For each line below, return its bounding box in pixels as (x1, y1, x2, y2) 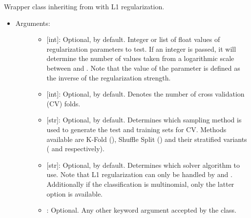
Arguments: (15, 18, 50, 28)
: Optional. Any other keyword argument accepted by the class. (46, 205, 236, 215)
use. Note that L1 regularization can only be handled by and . (46, 169, 232, 179)
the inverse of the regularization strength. (46, 72, 171, 82)
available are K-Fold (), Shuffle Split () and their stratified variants (46, 134, 247, 144)
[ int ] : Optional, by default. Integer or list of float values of (46, 34, 220, 44)
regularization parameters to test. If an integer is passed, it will (46, 43, 236, 54)
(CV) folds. (46, 98, 81, 108)
